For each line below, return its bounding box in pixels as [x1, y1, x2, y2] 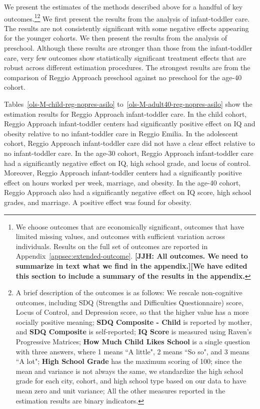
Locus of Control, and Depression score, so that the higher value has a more [15, 307, 249, 317]
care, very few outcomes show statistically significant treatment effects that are [4, 52, 246, 63]
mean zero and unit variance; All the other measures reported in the [15, 385, 225, 396]
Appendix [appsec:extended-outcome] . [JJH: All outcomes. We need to [15, 251, 248, 261]
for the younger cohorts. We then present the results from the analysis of [4, 33, 227, 43]
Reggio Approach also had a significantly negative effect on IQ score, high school [4, 187, 251, 197]
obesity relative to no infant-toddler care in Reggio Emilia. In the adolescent [4, 128, 238, 138]
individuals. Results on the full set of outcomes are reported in [15, 241, 208, 251]
